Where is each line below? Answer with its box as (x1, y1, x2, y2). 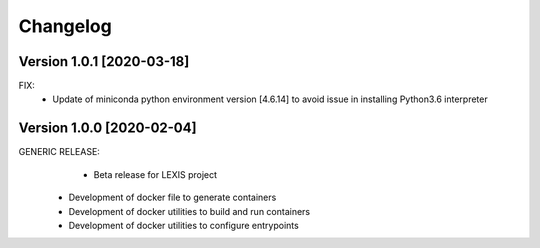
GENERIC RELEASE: (18, 146, 100, 158)
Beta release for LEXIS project (93, 168, 218, 180)
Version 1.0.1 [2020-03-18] (18, 53, 190, 70)
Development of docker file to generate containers (68, 191, 277, 204)
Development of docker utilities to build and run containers (68, 205, 311, 217)
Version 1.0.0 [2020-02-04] (18, 120, 197, 137)
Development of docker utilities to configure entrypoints (68, 219, 299, 231)
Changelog (18, 15, 112, 37)
